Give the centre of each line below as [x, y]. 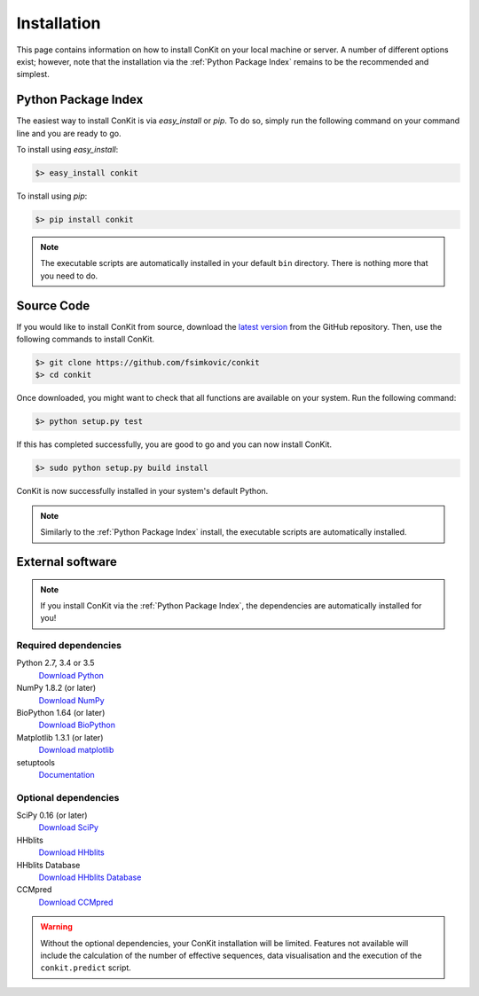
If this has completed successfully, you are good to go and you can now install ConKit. [174, 444]
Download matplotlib [76, 750]
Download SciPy [69, 827]
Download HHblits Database [90, 877]
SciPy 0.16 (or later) [52, 815]
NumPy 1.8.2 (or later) [56, 688]
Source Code [53, 306]
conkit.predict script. [86, 968]
